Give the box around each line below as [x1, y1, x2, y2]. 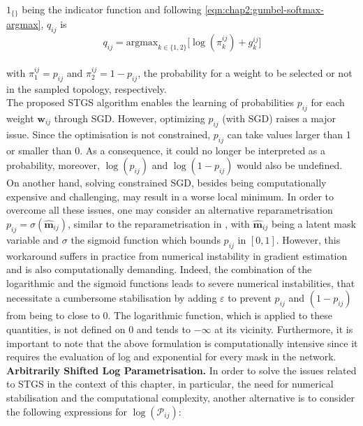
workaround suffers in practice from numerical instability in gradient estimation [6, 248, 348, 263]
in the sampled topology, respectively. [6, 81, 167, 96]
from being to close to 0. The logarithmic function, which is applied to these [6, 308, 332, 323]
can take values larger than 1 [227, 126, 351, 141]
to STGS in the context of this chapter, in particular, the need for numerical [6, 376, 334, 391]
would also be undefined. [237, 158, 343, 172]
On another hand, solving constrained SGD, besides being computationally [6, 175, 327, 190]
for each [311, 95, 345, 110]
